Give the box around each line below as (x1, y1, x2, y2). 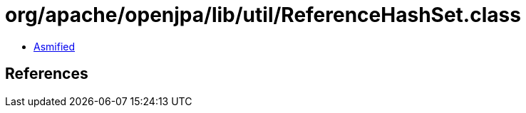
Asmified (33, 40, 76, 53)
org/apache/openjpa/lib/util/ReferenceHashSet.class (5, 3, 521, 27)
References (5, 65, 88, 83)
